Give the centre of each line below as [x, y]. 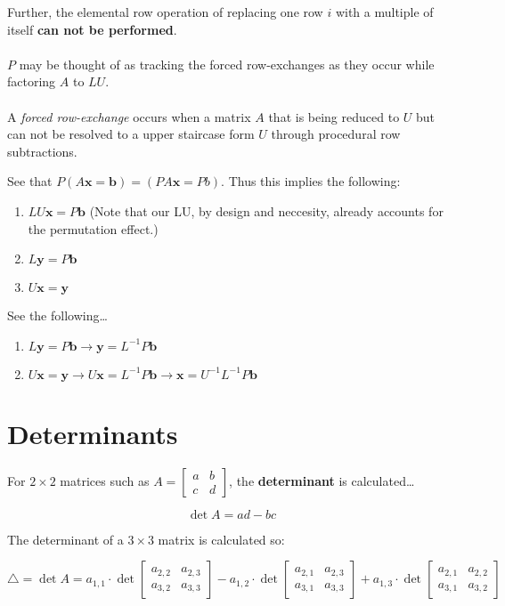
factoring [32, 81]
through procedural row [336, 134]
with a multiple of [384, 12]
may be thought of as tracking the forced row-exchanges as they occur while [227, 64]
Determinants [93, 433]
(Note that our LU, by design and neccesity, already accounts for [266, 210]
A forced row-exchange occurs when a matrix [129, 116]
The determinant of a [65, 539]
